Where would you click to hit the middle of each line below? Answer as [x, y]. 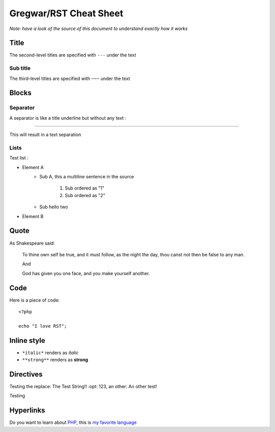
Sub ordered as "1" [85, 188]
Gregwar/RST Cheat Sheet [66, 13]
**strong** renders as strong [55, 360]
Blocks [20, 93]
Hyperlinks [27, 410]
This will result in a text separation [45, 134]
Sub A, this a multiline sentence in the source [87, 177]
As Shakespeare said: [32, 243]
